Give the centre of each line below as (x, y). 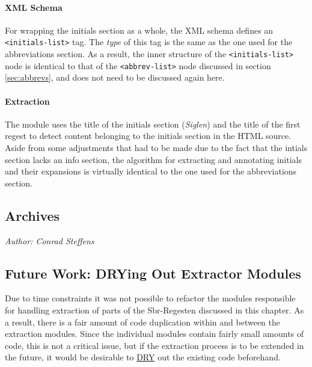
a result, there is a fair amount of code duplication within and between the (143, 322)
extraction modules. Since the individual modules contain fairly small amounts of (154, 334)
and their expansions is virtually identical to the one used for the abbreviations (151, 171)
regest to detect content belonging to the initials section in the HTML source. (148, 136)
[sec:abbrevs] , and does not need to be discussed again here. (115, 77)
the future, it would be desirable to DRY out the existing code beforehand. (143, 357)
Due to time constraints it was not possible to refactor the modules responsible (150, 298)
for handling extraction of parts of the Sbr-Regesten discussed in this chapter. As (154, 310)
